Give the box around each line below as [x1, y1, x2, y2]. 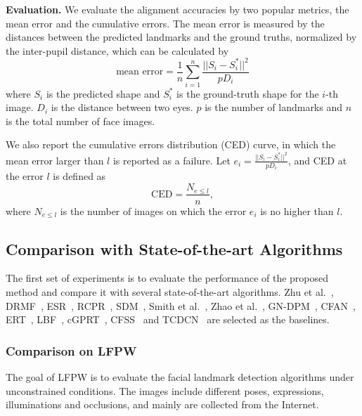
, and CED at [287, 152, 347, 167]
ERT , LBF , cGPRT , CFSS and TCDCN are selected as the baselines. [6, 312, 330, 327]
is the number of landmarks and [205, 100, 343, 115]
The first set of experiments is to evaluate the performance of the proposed [6, 271, 329, 285]
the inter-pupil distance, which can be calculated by [6, 43, 229, 58]
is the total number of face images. [6, 113, 155, 128]
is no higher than [260, 203, 334, 218]
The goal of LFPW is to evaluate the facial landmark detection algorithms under [6, 369, 354, 384]
